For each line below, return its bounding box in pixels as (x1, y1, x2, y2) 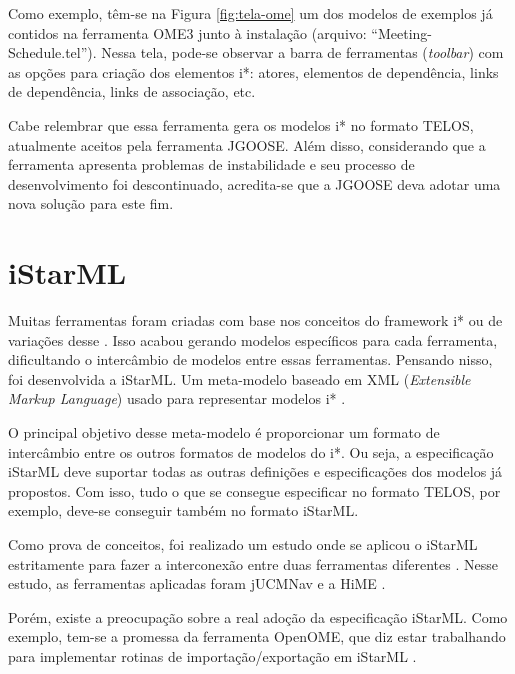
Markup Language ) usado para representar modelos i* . (8, 388, 346, 409)
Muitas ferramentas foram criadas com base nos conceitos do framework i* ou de (8, 310, 503, 331)
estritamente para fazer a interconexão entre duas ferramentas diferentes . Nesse (8, 553, 498, 574)
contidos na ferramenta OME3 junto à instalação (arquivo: (8, 22, 367, 43)
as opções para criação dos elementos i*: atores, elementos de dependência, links (8, 61, 499, 82)
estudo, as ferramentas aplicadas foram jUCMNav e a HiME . (8, 573, 386, 594)
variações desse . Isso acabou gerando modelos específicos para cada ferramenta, (8, 329, 498, 350)
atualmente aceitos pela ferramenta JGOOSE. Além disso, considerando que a (8, 134, 486, 155)
